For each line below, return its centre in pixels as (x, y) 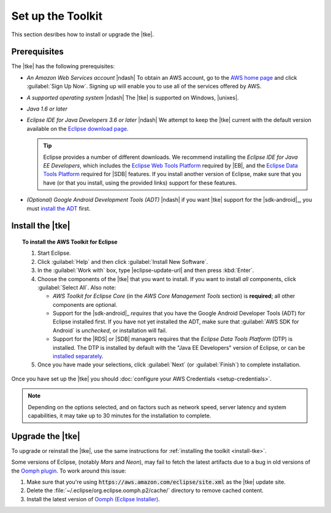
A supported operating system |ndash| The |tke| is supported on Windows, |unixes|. (133, 98)
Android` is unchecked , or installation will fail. (110, 330)
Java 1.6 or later (47, 109)
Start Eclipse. (54, 253)
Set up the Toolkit (57, 16)
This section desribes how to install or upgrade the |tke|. (83, 34)
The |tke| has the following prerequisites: (63, 66)
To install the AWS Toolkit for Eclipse (70, 242)
